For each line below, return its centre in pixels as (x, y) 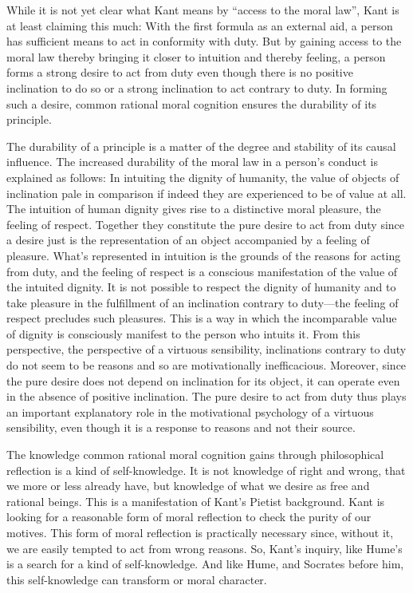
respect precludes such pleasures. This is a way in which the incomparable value (202, 318)
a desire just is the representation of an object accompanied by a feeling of (188, 240)
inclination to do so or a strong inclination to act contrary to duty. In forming (197, 87)
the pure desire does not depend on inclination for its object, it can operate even (203, 380)
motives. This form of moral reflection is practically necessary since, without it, (200, 532)
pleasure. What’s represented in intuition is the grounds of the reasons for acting (204, 255)
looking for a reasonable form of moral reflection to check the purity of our (189, 517)
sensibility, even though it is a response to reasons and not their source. (181, 427)
